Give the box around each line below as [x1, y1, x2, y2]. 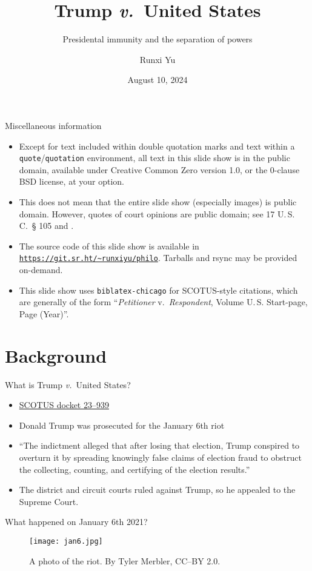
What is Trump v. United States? [5, 378, 131, 391]
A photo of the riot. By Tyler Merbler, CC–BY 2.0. [29, 554, 221, 567]
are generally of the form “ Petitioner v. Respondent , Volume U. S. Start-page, [19, 295, 308, 308]
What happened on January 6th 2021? [5, 515, 148, 528]
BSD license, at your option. [19, 175, 124, 188]
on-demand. [19, 263, 63, 276]
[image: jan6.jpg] [29, 536, 103, 546]
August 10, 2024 [127, 73, 188, 86]
